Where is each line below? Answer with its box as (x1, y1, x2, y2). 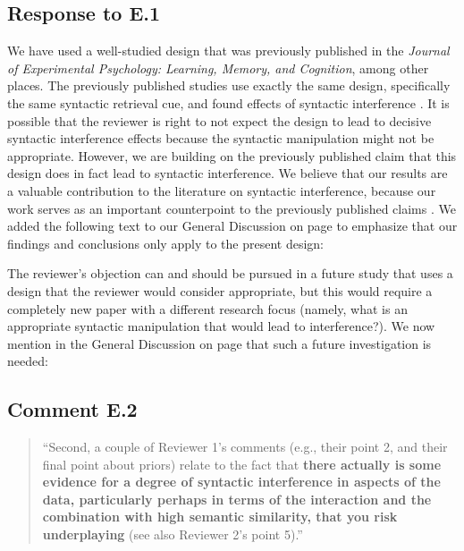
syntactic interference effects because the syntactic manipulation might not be (7, 129, 434, 148)
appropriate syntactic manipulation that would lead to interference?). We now (7, 317, 435, 335)
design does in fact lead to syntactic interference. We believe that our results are (7, 164, 448, 182)
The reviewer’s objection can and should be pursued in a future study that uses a (7, 264, 453, 283)
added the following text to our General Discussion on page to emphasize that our (7, 216, 458, 235)
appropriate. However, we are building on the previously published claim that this (7, 146, 457, 165)
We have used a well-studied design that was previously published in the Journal (7, 41, 450, 60)
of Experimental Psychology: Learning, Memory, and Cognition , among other (7, 58, 429, 77)
